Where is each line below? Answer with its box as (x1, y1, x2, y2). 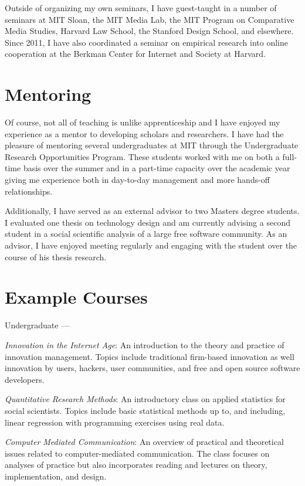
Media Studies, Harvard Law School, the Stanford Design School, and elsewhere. (5, 25, 294, 37)
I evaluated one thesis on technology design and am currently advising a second (5, 216, 290, 228)
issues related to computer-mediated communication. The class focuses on (5, 447, 270, 459)
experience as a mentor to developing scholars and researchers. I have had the (5, 127, 284, 140)
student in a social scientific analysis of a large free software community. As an (5, 227, 287, 240)
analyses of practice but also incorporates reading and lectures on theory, (5, 458, 267, 471)
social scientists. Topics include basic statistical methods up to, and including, (5, 404, 286, 416)
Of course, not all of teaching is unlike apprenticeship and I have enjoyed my (5, 116, 280, 128)
